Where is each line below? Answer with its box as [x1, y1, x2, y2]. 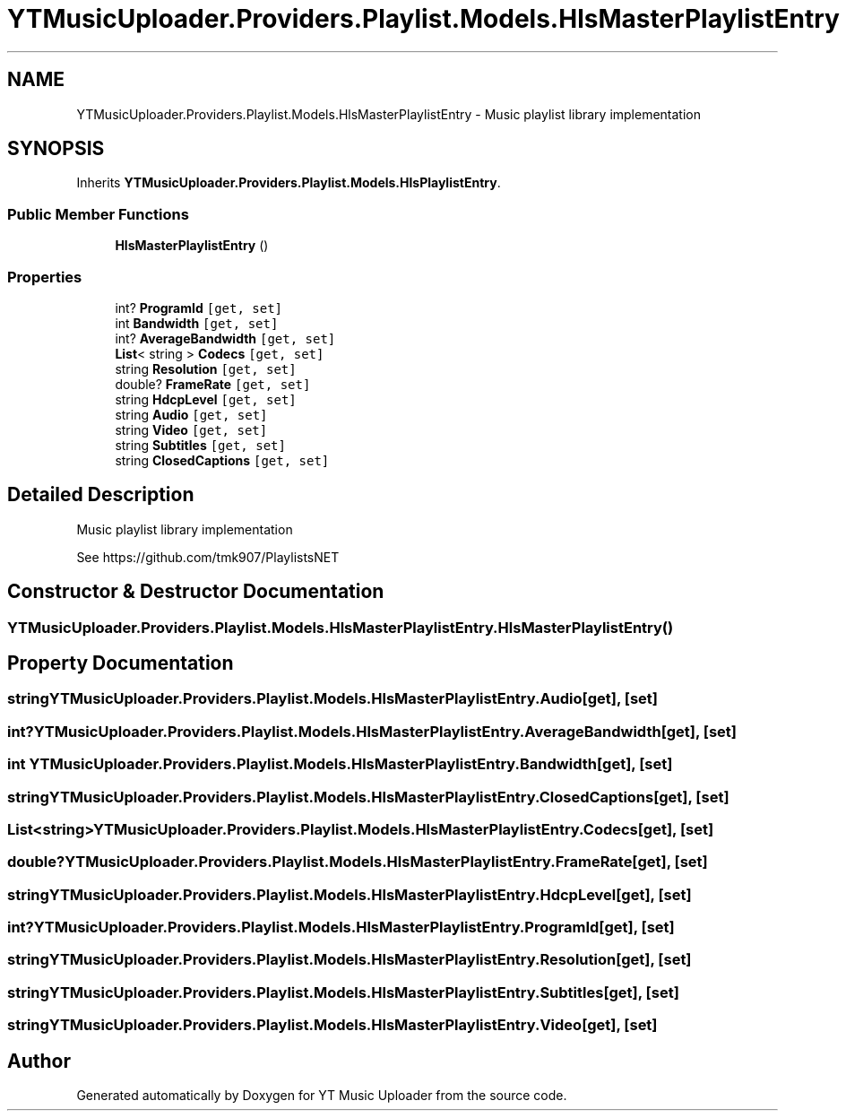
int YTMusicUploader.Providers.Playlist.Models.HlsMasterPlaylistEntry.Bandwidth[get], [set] [7, 755, 673, 774]
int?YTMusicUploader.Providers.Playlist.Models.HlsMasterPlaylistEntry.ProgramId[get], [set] [7, 918, 675, 937]
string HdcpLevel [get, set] [115, 391, 297, 407]
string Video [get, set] [115, 421, 268, 438]
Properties [7, 267, 82, 286]
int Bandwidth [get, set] [115, 315, 279, 331]
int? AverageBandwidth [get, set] [115, 330, 336, 346]
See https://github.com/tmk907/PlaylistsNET [76, 549, 340, 565]
